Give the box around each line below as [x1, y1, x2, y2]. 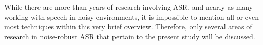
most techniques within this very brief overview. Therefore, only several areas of [4, 21, 252, 32]
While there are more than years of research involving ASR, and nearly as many [4, 2, 253, 12]
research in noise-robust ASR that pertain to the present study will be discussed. [4, 31, 255, 41]
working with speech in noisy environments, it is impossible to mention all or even [4, 11, 259, 22]
